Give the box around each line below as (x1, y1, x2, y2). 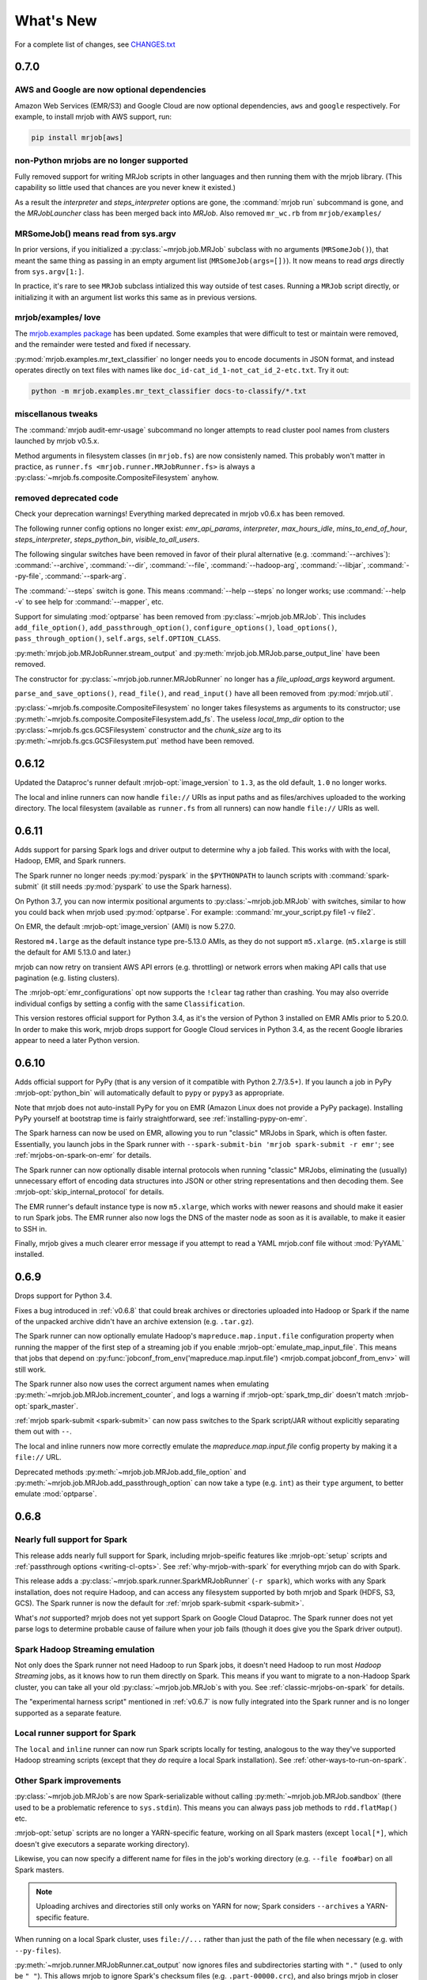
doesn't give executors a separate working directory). (14, 1839, 190, 1849)
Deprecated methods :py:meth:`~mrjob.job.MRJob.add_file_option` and (14, 1467, 247, 1476)
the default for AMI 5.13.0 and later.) (14, 947, 131, 958)
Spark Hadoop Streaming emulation (14, 1643, 155, 1654)
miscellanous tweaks (14, 409, 98, 420)
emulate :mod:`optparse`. (14, 1489, 97, 1498)
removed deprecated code (14, 493, 119, 504)
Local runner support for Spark (14, 1727, 137, 1738)
